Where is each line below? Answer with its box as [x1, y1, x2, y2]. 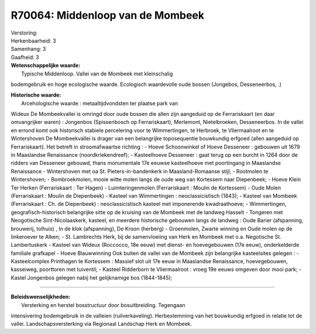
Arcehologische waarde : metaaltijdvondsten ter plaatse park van [21, 99, 178, 106]
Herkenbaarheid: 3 [11, 37, 56, 44]
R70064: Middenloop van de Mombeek [11, 9, 205, 22]
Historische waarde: [11, 91, 61, 99]
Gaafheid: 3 [11, 53, 39, 61]
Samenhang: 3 [11, 46, 46, 53]
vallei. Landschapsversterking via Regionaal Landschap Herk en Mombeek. [11, 321, 193, 328]
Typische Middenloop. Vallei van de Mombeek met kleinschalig [21, 70, 173, 77]
